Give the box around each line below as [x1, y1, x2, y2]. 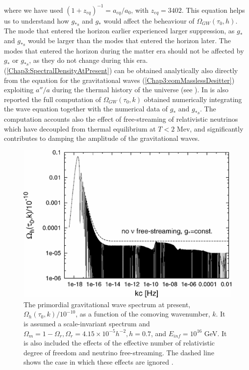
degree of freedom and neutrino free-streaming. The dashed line [24, 347, 214, 357]
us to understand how [4, 15, 69, 26]
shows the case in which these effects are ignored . [24, 357, 174, 367]
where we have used [4, 4, 63, 15]
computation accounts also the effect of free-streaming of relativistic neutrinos [4, 114, 238, 124]
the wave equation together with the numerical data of [4, 104, 168, 114]
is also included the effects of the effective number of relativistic [24, 338, 215, 348]
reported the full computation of [4, 94, 101, 104]
